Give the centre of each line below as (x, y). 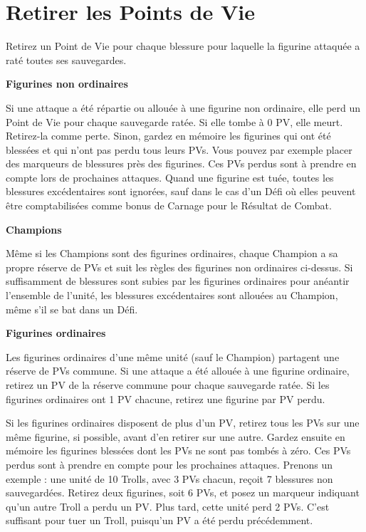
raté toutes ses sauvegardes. (66, 59)
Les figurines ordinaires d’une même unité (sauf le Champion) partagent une (173, 356)
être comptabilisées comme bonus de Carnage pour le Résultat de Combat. (169, 205)
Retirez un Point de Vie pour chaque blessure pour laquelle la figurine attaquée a (183, 46)
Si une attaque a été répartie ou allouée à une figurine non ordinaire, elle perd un (183, 107)
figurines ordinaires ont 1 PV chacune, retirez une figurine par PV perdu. (166, 398)
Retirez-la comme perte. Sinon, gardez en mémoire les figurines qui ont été (168, 136)
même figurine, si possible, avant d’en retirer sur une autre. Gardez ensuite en (176, 436)
